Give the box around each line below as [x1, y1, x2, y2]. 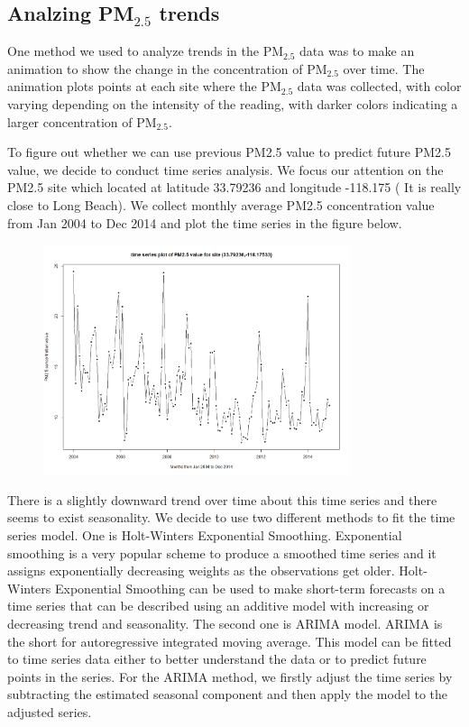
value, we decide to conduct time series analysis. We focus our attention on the [7, 160, 444, 179]
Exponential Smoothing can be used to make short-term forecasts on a [55, 578, 446, 597]
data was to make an [299, 41, 415, 60]
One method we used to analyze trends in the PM [7, 41, 284, 60]
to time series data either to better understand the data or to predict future [7, 649, 427, 668]
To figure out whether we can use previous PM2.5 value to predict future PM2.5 [7, 143, 451, 161]
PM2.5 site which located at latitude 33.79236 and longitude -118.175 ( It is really [7, 178, 462, 197]
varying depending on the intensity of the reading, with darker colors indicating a [7, 94, 458, 113]
